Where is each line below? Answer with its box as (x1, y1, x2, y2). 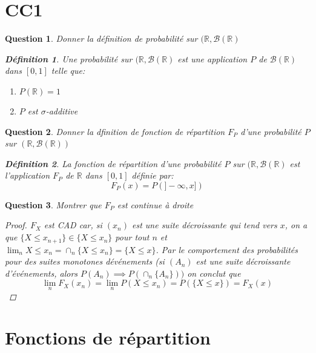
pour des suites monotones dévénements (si (5, 255, 165, 268)
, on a (285, 219, 308, 231)
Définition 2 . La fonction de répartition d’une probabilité (5, 157, 222, 170)
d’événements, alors (5, 266, 78, 279)
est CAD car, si (44, 219, 102, 231)
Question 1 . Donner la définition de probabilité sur (5, 32, 198, 45)
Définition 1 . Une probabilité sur (5, 52, 133, 65)
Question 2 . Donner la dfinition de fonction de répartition (5, 125, 225, 137)
